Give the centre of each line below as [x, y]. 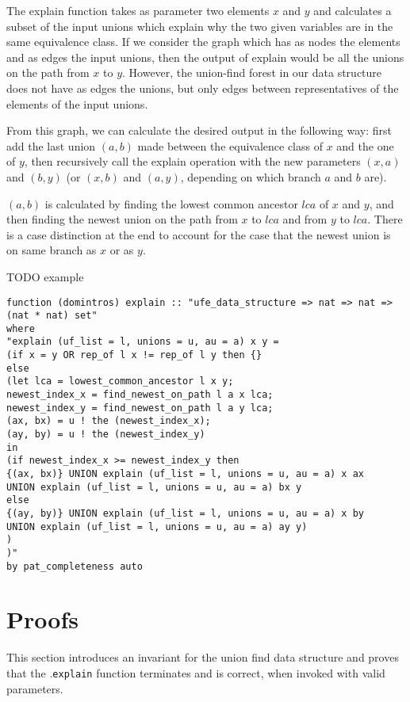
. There [385, 219]
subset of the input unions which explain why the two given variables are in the [200, 26]
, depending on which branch [251, 176]
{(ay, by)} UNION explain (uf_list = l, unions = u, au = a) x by [186, 513]
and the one [365, 145]
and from [305, 219]
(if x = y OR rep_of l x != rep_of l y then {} [134, 355]
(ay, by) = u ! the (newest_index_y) [106, 435]
